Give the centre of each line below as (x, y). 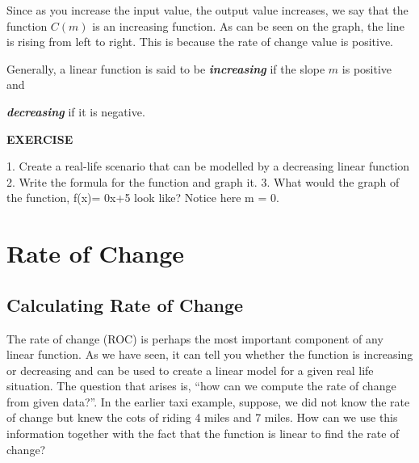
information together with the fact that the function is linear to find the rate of (203, 434)
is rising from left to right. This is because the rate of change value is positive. (200, 42)
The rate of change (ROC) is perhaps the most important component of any (195, 338)
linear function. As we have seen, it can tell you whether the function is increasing (210, 354)
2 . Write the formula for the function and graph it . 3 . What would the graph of (203, 181)
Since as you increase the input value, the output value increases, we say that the (207, 10)
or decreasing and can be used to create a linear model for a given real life (190, 370)
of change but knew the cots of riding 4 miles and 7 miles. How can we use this (202, 417)
